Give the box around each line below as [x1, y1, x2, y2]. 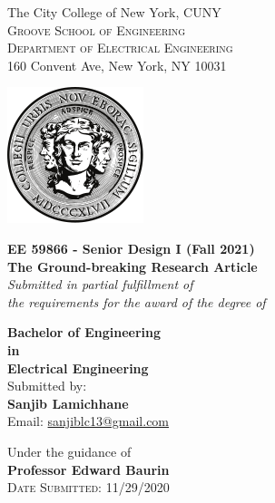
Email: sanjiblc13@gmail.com [7, 411, 170, 430]
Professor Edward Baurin [7, 459, 170, 479]
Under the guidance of [7, 441, 132, 460]
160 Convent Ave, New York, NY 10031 [7, 55, 227, 74]
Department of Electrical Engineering [7, 38, 233, 57]
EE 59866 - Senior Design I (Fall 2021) [7, 238, 255, 257]
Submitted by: [7, 376, 87, 395]
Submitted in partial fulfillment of [7, 275, 193, 294]
